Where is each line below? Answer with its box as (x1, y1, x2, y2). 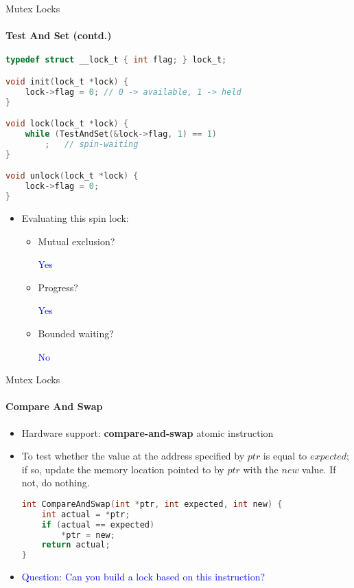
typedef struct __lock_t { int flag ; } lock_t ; (5, 55, 227, 65)
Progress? (38, 280, 78, 294)
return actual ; (41, 540, 110, 550)
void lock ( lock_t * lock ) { (5, 119, 129, 129)
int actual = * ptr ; (41, 509, 130, 519)
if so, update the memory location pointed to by (21, 462, 224, 476)
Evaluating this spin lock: (21, 210, 129, 225)
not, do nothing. (21, 475, 90, 490)
